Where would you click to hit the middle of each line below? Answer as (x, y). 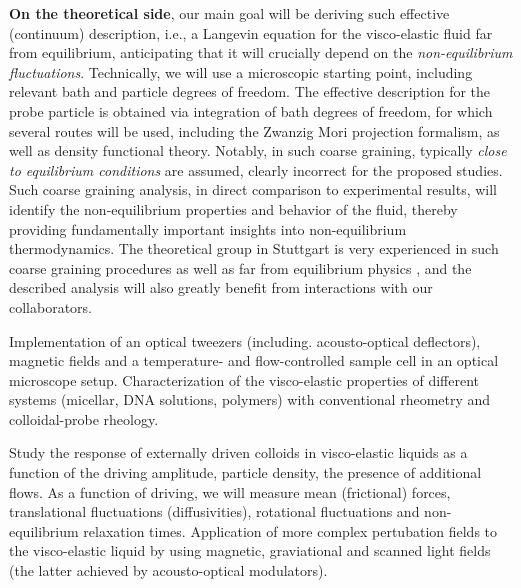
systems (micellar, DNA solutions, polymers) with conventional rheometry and (250, 399)
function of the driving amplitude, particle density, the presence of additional (245, 472)
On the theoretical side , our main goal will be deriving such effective (229, 13)
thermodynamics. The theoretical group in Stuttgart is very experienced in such (254, 248)
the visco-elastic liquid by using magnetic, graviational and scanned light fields (250, 550)
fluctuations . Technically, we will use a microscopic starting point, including (241, 71)
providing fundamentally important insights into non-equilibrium (208, 228)
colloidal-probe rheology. (84, 418)
